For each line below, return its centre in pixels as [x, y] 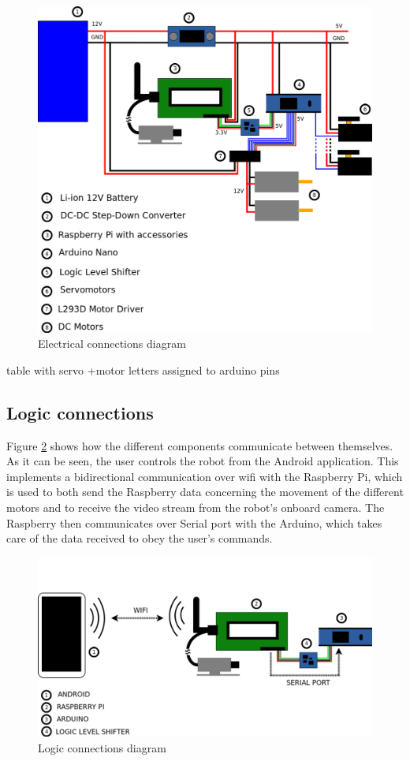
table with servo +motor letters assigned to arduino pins [143, 369]
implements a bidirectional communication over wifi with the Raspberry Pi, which [205, 476]
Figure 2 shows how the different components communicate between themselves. [200, 445]
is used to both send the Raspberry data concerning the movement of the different [205, 492]
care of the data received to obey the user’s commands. [140, 538]
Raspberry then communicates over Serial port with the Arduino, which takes [194, 522]
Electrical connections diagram [112, 343]
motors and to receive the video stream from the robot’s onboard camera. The [196, 507]
